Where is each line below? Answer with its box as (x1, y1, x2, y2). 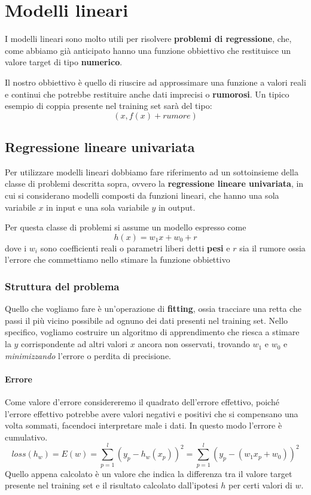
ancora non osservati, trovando (138, 338, 250, 350)
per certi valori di (228, 479, 292, 491)
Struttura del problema (5, 278, 120, 293)
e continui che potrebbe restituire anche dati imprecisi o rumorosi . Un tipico (5, 87, 289, 100)
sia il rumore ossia (239, 241, 306, 254)
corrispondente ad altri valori (21, 338, 128, 350)
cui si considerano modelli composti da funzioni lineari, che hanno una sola (5, 189, 279, 202)
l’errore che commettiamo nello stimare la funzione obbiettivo (5, 253, 230, 266)
